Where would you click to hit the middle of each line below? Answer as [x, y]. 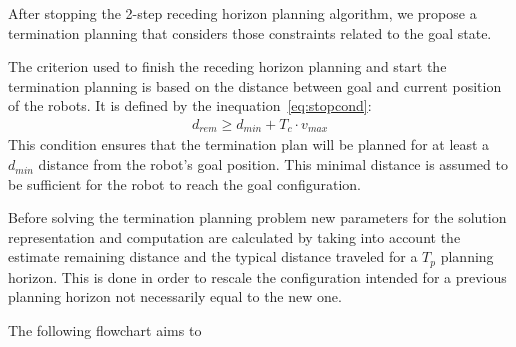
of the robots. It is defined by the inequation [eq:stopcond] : [190, 105]
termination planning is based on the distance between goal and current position [255, 85]
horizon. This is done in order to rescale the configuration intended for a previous [257, 276]
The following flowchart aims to [105, 330]
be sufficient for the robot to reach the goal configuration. [184, 183]
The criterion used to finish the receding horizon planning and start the [227, 66]
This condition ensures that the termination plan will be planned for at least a [249, 144]
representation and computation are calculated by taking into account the [234, 236]
